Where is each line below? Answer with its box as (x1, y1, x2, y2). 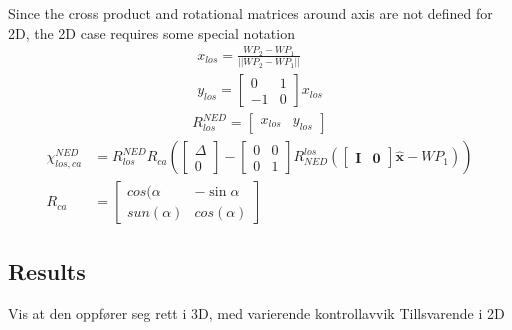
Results (8, 255, 86, 286)
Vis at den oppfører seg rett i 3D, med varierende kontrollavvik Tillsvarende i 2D (8, 302, 505, 323)
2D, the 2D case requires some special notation (8, 22, 295, 43)
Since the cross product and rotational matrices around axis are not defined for (8, 3, 493, 23)
